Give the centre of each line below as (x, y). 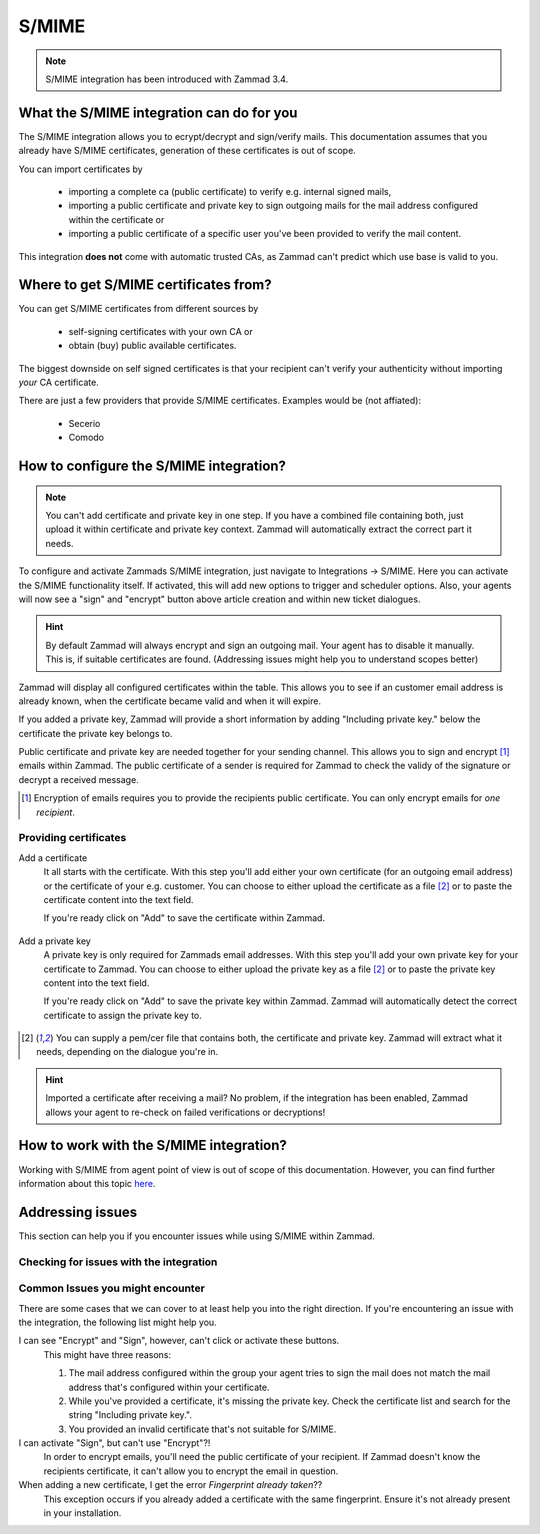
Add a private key (55, 941)
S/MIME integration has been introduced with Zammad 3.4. (167, 79)
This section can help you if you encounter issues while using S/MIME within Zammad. (196, 1236)
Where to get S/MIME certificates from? (145, 285)
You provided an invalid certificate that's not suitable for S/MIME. (202, 1429)
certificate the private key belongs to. (95, 733)
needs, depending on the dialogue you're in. (127, 1052)
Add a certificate (53, 857)
